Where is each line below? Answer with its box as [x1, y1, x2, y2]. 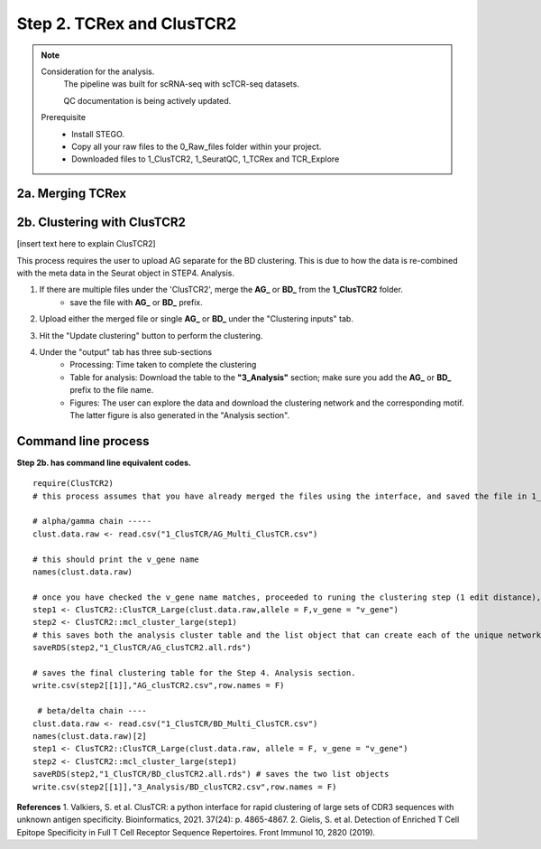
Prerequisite [41, 112, 86, 123]
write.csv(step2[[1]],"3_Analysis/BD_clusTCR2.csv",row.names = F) [32, 781, 337, 792]
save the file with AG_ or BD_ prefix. [69, 296, 203, 307]
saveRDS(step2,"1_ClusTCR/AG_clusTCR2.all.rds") [32, 642, 252, 653]
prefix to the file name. [69, 385, 154, 396]
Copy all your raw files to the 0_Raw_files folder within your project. [71, 141, 322, 152]
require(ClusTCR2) [32, 479, 115, 489]
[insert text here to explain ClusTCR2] [16, 238, 157, 249]
